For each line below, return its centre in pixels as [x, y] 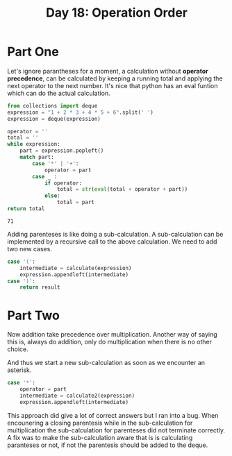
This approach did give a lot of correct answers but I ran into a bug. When [113, 415]
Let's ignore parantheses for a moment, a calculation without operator [108, 71]
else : [52, 196]
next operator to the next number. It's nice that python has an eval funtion [113, 85]
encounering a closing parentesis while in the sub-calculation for [100, 423]
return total [26, 209]
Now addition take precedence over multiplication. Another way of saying [112, 335]
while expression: [34, 144]
